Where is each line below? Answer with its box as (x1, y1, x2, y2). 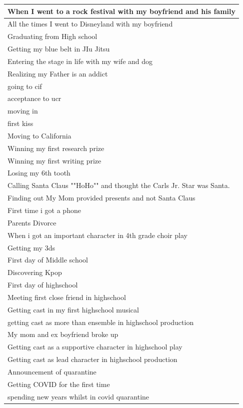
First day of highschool (7, 279, 78, 290)
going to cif (7, 80, 42, 91)
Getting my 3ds (7, 242, 55, 252)
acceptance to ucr (7, 93, 61, 103)
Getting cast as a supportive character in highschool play (7, 341, 182, 352)
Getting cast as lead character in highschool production (7, 354, 177, 364)
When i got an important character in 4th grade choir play (7, 229, 187, 240)
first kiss (7, 118, 33, 128)
